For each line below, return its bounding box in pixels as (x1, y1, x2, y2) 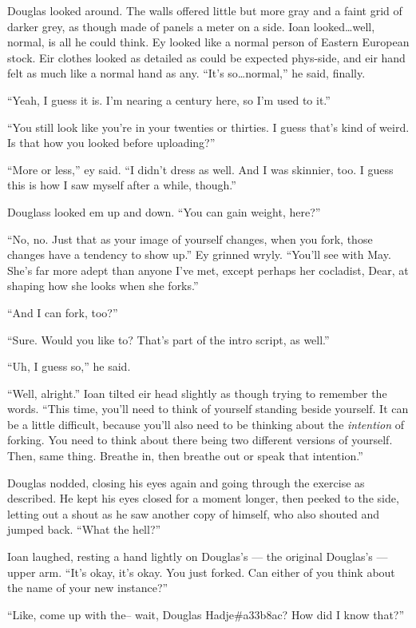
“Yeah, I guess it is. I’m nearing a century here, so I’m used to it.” (7, 91, 331, 108)
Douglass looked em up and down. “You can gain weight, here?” (7, 203, 321, 220)
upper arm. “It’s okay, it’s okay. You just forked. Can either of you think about (7, 563, 395, 580)
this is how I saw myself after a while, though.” (7, 177, 236, 193)
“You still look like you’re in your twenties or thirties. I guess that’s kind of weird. (7, 118, 410, 135)
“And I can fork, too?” (7, 304, 118, 320)
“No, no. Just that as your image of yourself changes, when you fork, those (7, 230, 373, 247)
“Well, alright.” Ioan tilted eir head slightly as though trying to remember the (7, 384, 387, 401)
